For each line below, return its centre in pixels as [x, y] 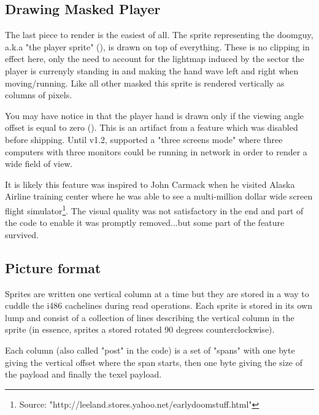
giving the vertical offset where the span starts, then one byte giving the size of [154, 362]
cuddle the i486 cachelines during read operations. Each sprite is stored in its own [159, 305]
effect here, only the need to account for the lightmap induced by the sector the [155, 59]
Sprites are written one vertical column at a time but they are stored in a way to [157, 293]
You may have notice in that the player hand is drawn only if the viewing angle [155, 115]
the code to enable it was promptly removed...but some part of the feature [145, 223]
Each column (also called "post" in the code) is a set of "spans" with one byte [150, 350]
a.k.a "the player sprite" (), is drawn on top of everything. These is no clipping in [157, 46]
